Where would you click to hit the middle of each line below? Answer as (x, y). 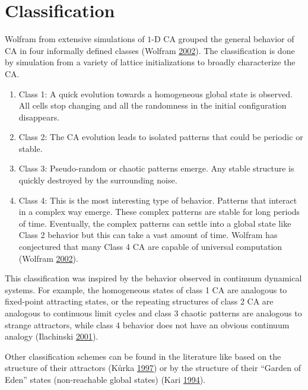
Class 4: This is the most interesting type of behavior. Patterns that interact (158, 200)
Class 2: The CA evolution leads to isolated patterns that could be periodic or (161, 137)
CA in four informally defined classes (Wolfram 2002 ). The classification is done (150, 50)
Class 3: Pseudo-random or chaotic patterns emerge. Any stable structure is (156, 168)
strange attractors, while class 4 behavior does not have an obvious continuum (147, 324)
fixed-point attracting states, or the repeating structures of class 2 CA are (139, 301)
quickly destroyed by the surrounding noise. (98, 180)
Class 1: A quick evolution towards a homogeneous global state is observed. (155, 93)
